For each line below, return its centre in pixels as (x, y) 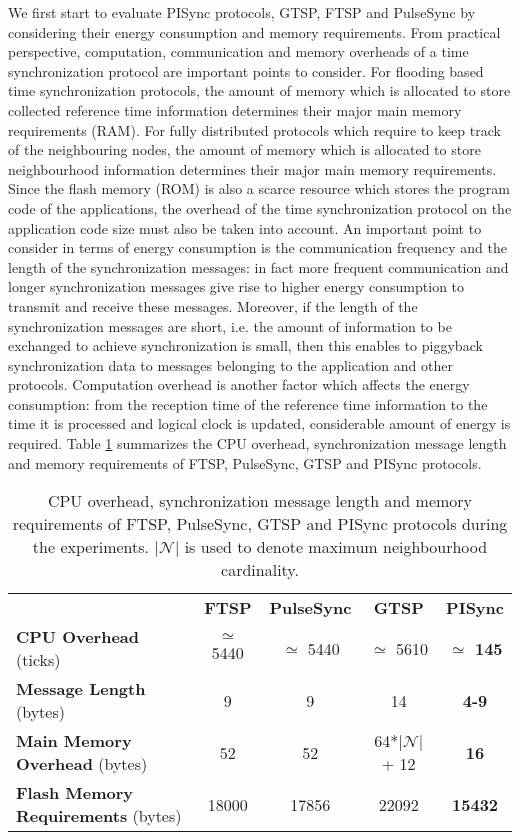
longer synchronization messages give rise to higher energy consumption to (236, 286)
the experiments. (90, 547)
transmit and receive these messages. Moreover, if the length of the (213, 305)
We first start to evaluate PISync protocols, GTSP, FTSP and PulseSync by (242, 12)
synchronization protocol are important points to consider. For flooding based (246, 70)
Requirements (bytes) (99, 816)
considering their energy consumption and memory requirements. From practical (254, 31)
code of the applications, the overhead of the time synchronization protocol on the (260, 207)
